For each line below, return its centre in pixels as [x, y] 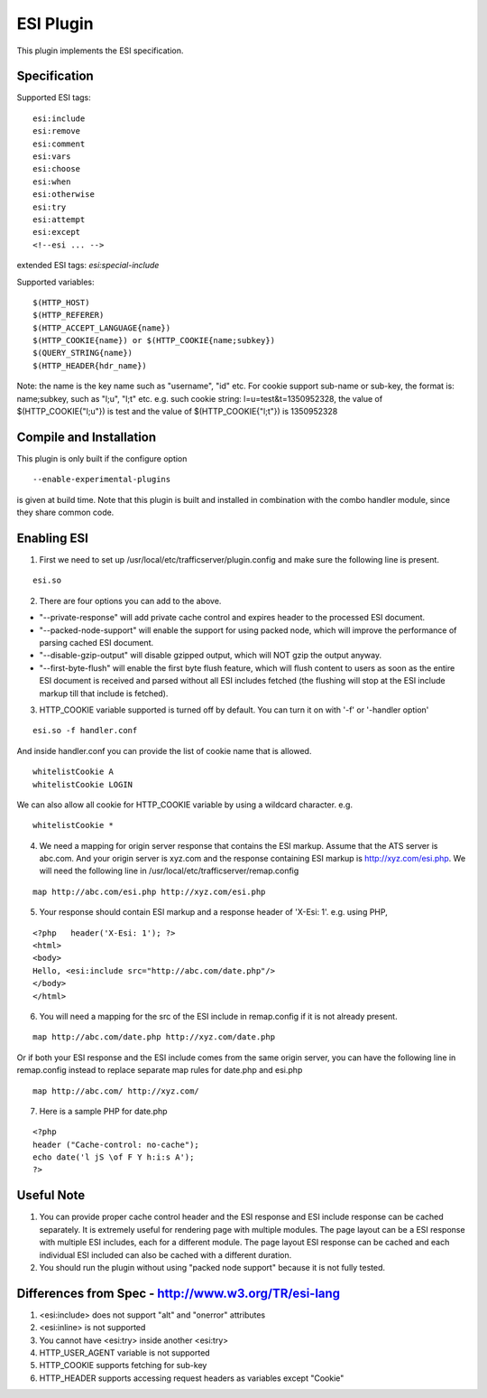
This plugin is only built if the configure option [102, 458]
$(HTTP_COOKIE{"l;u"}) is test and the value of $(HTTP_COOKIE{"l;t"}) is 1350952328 [177, 412]
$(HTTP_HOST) [61, 302]
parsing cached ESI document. [96, 642]
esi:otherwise [64, 195]
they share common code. [65, 513]
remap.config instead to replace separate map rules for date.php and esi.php [160, 1070]
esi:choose [57, 169]
